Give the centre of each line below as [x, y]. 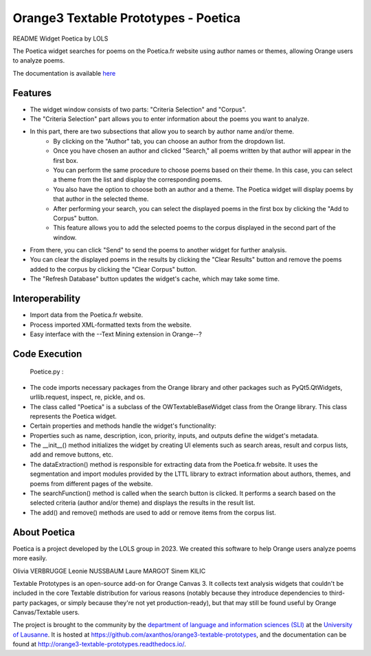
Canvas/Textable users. [46, 613]
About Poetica [44, 532]
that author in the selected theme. [101, 199]
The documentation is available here [64, 73]
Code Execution [47, 354]
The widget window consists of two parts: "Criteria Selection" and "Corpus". [138, 109]
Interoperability [47, 299]
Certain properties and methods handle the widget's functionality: [123, 426]
